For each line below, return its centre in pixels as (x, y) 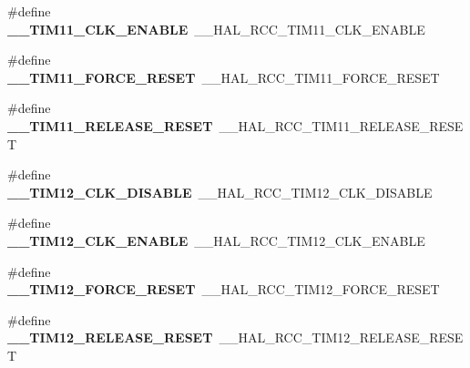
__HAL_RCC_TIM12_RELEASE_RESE (341, 337)
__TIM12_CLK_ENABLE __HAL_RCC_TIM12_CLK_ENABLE (216, 240)
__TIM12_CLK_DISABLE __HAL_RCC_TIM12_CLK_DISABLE (220, 192)
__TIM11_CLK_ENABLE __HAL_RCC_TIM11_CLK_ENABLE (216, 29)
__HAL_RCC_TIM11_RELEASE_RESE (341, 125)
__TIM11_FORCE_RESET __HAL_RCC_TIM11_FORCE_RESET (224, 77)
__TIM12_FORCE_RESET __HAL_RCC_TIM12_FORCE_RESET (224, 289)
